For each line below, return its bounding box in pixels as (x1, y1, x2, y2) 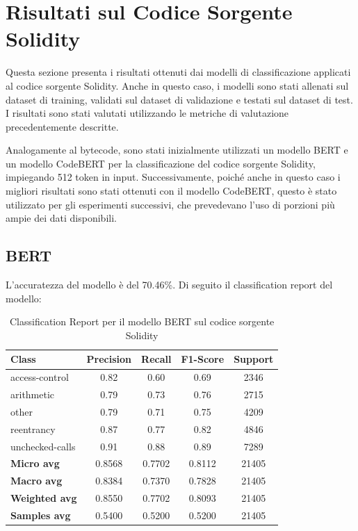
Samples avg (10, 508, 71, 523)
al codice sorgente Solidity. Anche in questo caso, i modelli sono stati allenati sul (6, 78, 349, 92)
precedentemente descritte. (6, 119, 119, 133)
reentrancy (10, 421, 56, 436)
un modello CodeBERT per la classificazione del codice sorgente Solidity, (6, 156, 316, 170)
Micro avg (10, 456, 60, 471)
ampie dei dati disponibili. (6, 211, 117, 225)
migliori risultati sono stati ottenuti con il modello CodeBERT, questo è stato (6, 183, 337, 198)
